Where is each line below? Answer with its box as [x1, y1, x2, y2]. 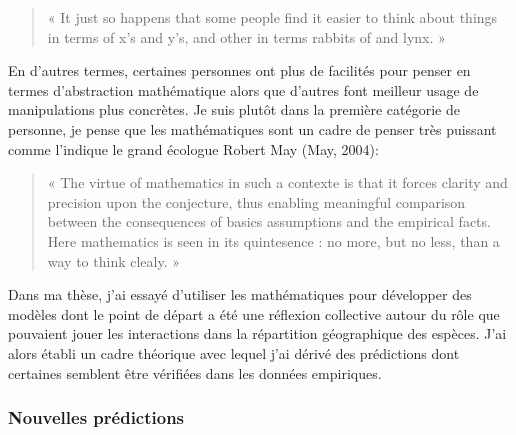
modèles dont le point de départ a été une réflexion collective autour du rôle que [8, 303, 500, 324]
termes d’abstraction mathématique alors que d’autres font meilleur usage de [8, 79, 479, 100]
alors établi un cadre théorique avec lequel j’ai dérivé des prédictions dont [8, 342, 460, 363]
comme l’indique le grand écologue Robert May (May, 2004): [8, 138, 379, 159]
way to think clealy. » [47, 250, 181, 271]
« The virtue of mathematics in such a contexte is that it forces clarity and [47, 172, 508, 193]
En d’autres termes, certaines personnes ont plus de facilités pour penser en [8, 60, 471, 81]
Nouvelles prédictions [8, 405, 185, 430]
